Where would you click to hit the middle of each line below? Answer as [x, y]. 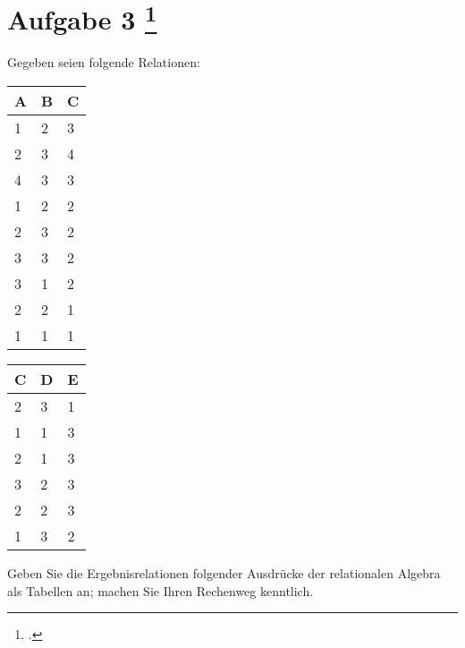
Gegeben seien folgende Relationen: [104, 62]
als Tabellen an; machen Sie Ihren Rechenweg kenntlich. [161, 590]
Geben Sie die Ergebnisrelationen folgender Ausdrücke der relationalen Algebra [224, 573]
